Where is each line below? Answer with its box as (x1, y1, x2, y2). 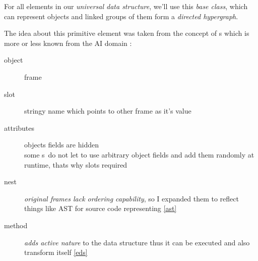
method (4, 220, 28, 230)
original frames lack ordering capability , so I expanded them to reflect (24, 193, 239, 203)
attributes (4, 122, 35, 133)
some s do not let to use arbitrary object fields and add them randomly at (24, 149, 254, 160)
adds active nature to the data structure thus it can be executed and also (24, 237, 250, 247)
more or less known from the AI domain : (4, 37, 132, 48)
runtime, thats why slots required (24, 159, 127, 170)
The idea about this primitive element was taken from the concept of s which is (4, 28, 249, 38)
